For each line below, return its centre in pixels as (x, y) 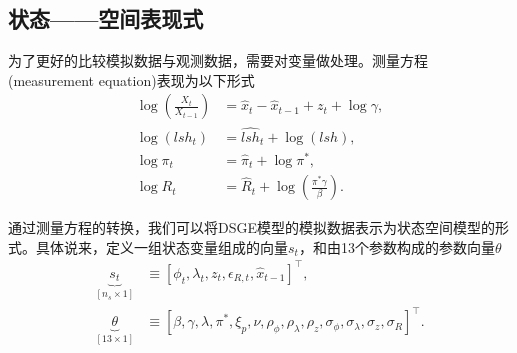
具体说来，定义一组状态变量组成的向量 (161, 246)
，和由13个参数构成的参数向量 (396, 246)
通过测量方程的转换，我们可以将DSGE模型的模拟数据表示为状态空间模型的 (252, 227)
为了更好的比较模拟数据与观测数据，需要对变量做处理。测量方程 (218, 60)
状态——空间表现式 (106, 18)
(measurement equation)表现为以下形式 (131, 79)
